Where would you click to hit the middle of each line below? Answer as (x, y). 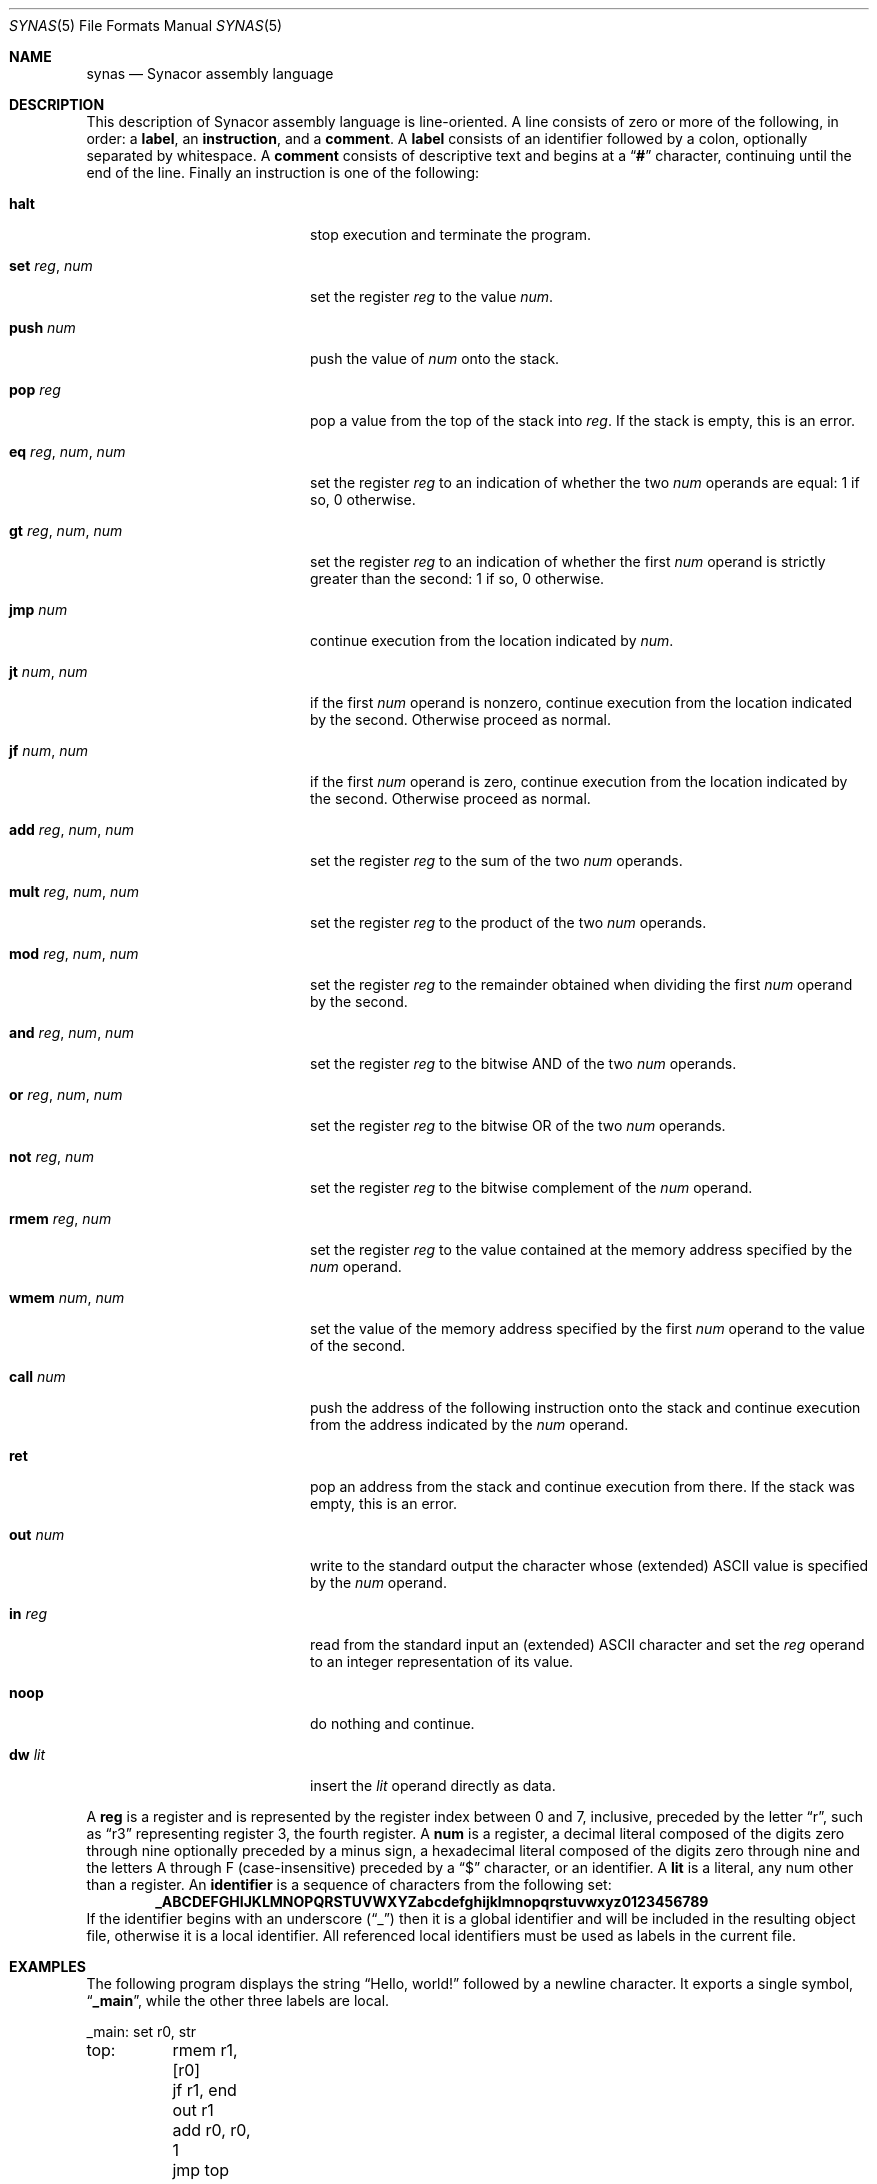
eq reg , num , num (67, 451)
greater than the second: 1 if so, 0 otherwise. (457, 578)
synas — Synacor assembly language (210, 73)
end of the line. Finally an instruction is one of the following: (283, 172)
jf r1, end (204, 2090)
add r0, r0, (211, 2130)
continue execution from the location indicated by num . (492, 640)
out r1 (193, 2110)
